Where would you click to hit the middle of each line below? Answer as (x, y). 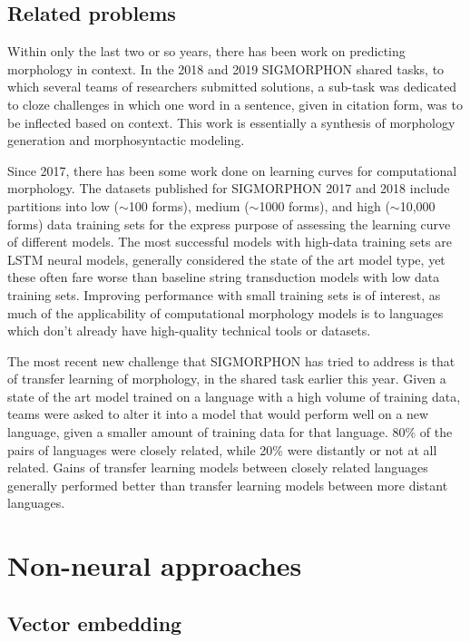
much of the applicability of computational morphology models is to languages (225, 312)
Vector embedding (95, 623)
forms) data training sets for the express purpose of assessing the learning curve (229, 224)
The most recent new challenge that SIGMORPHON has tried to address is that (231, 360)
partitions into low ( (64, 205)
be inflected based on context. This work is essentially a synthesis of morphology (231, 122)
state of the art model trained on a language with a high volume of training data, (234, 396)
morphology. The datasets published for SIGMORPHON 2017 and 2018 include (229, 188)
